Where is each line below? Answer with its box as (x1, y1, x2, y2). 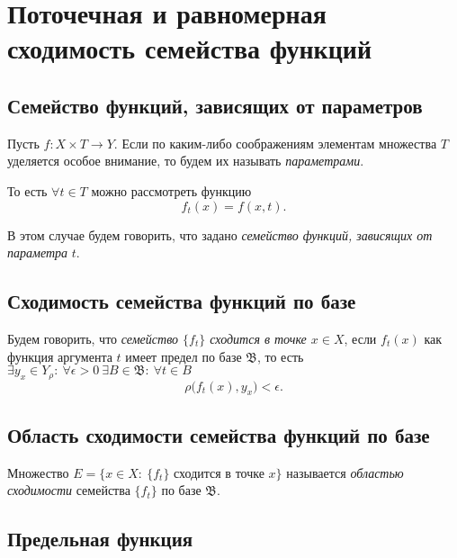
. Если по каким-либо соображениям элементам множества (113, 133, 437, 152)
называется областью (286, 463, 404, 481)
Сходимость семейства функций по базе (7, 287, 356, 315)
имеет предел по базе (125, 346, 242, 365)
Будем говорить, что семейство (7, 328, 179, 347)
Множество (7, 463, 69, 481)
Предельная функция (7, 525, 193, 553)
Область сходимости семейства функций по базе (7, 420, 430, 448)
